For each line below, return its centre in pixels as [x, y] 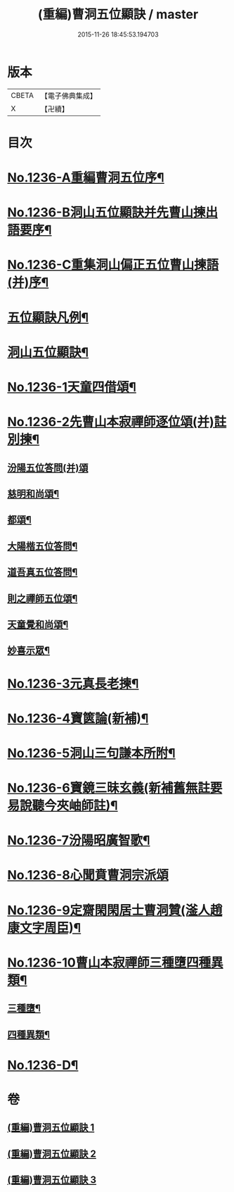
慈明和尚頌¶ [33, 494]
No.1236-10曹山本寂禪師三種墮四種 [109, 962]
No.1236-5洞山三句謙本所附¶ [91, 753]
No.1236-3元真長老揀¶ [73, 683]
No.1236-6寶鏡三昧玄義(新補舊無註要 [115, 788]
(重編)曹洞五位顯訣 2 [52, 1154]
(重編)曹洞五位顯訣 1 [51, 1128]
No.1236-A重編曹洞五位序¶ [86, 178]
